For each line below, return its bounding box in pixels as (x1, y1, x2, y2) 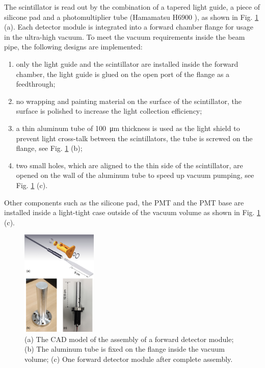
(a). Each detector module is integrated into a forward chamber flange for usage (4, 21, 254, 32)
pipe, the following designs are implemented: (4, 41, 143, 52)
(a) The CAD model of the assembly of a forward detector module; (24, 333, 234, 344)
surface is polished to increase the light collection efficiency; (16, 106, 202, 116)
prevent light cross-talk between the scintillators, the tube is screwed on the (16, 133, 253, 143)
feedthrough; (16, 78, 56, 89)
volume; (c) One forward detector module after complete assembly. (24, 353, 233, 364)
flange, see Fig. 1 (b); (16, 143, 83, 153)
